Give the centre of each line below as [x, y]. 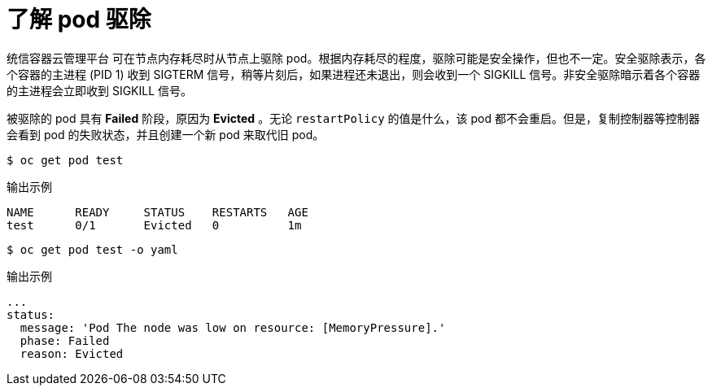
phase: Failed [65, 340]
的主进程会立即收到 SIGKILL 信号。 [100, 90]
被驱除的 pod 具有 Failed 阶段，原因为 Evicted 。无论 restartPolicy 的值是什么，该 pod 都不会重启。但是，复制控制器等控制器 [354, 118]
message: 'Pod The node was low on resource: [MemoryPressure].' [233, 327]
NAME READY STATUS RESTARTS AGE [157, 212]
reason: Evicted [72, 353]
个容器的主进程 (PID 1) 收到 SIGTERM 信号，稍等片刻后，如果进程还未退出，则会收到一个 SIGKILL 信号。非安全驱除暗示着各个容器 [354, 74]
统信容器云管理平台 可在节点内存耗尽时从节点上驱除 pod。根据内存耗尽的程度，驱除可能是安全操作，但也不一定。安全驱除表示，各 [356, 58]
